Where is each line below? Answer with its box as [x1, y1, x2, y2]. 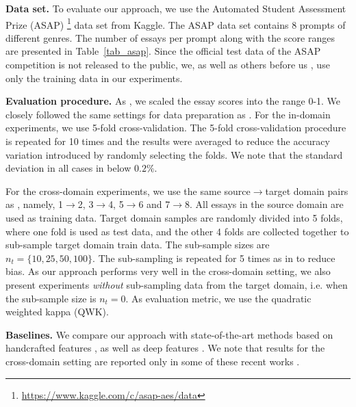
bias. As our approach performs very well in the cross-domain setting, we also [5, 264, 331, 278]
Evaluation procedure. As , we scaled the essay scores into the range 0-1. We [5, 94, 341, 108]
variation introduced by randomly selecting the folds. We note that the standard [5, 147, 343, 161]
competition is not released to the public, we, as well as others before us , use [5, 57, 330, 72]
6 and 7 [138, 197, 170, 211]
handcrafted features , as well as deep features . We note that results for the [5, 341, 325, 355]
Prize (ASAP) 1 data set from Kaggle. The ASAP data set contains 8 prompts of [5, 15, 346, 31]
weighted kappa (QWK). [5, 304, 109, 319]
